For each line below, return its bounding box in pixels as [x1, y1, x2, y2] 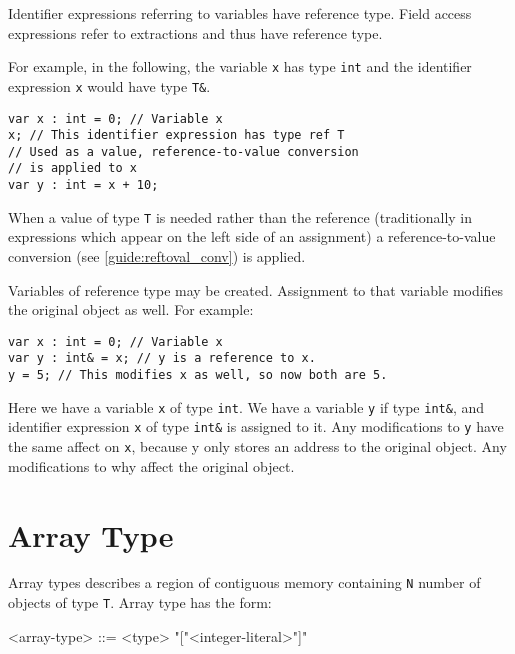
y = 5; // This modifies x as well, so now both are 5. [8, 368, 388, 383]
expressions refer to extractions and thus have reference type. [8, 22, 383, 43]
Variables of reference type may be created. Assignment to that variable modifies [8, 279, 504, 300]
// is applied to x [8, 161, 137, 176]
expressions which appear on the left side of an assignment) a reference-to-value [8, 226, 496, 247]
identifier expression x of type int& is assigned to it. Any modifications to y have [8, 416, 504, 437]
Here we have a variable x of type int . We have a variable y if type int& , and [8, 396, 484, 417]
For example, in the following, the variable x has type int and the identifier [8, 56, 472, 77]
